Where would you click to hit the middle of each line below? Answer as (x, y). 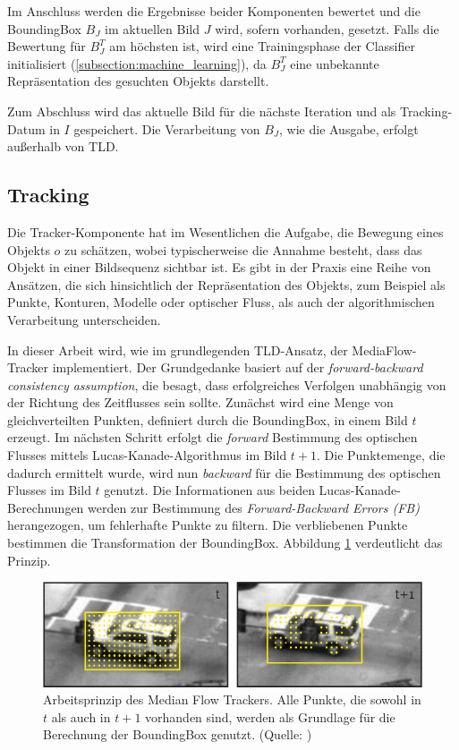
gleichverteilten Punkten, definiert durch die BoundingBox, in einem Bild (208, 419)
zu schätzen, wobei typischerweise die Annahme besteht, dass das (243, 249)
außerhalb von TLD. (63, 146)
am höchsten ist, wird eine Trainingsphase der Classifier (262, 46)
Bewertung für (47, 46)
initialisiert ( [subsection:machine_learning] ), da (137, 63)
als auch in (81, 716)
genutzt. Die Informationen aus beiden (209, 490)
